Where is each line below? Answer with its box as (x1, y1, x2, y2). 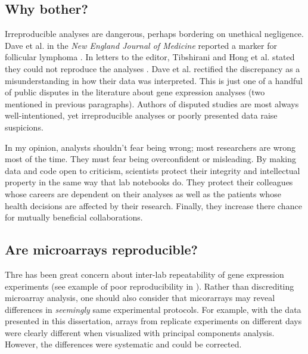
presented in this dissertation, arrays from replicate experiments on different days (5, 315, 302, 327)
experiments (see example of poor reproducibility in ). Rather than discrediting (5, 280, 294, 292)
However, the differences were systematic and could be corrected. (5, 338, 242, 350)
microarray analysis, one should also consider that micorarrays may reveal (5, 291, 275, 304)
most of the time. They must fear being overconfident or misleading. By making (5, 153, 296, 165)
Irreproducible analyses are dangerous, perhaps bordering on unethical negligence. (5, 27, 304, 40)
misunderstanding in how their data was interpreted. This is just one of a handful (5, 74, 303, 86)
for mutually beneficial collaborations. (5, 211, 143, 223)
